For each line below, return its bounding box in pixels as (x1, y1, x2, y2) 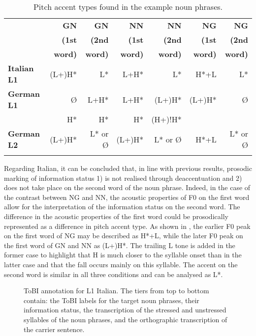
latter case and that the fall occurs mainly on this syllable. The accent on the (4, 259, 238, 269)
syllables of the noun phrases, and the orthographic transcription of (24, 314, 227, 324)
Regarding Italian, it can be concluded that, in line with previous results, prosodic (4, 163, 252, 173)
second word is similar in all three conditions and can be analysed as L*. (4, 269, 223, 279)
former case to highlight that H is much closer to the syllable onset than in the (4, 250, 242, 260)
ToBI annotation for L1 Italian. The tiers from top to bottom (24, 285, 209, 296)
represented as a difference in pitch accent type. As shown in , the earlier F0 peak (4, 221, 251, 231)
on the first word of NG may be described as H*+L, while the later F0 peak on (4, 230, 243, 241)
